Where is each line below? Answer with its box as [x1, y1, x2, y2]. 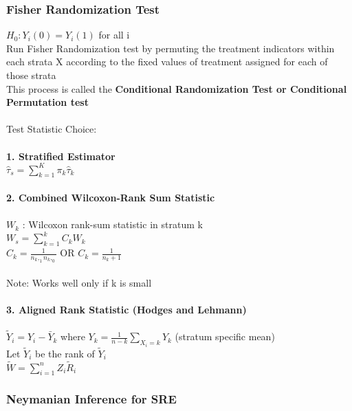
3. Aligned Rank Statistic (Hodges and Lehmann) [6, 302, 247, 316]
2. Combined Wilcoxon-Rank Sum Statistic [6, 190, 215, 205]
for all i [98, 27, 130, 42]
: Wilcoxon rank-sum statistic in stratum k [22, 217, 203, 232]
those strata [6, 68, 56, 82]
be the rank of [35, 346, 95, 360]
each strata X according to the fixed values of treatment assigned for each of [6, 54, 328, 69]
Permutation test [6, 95, 89, 109]
